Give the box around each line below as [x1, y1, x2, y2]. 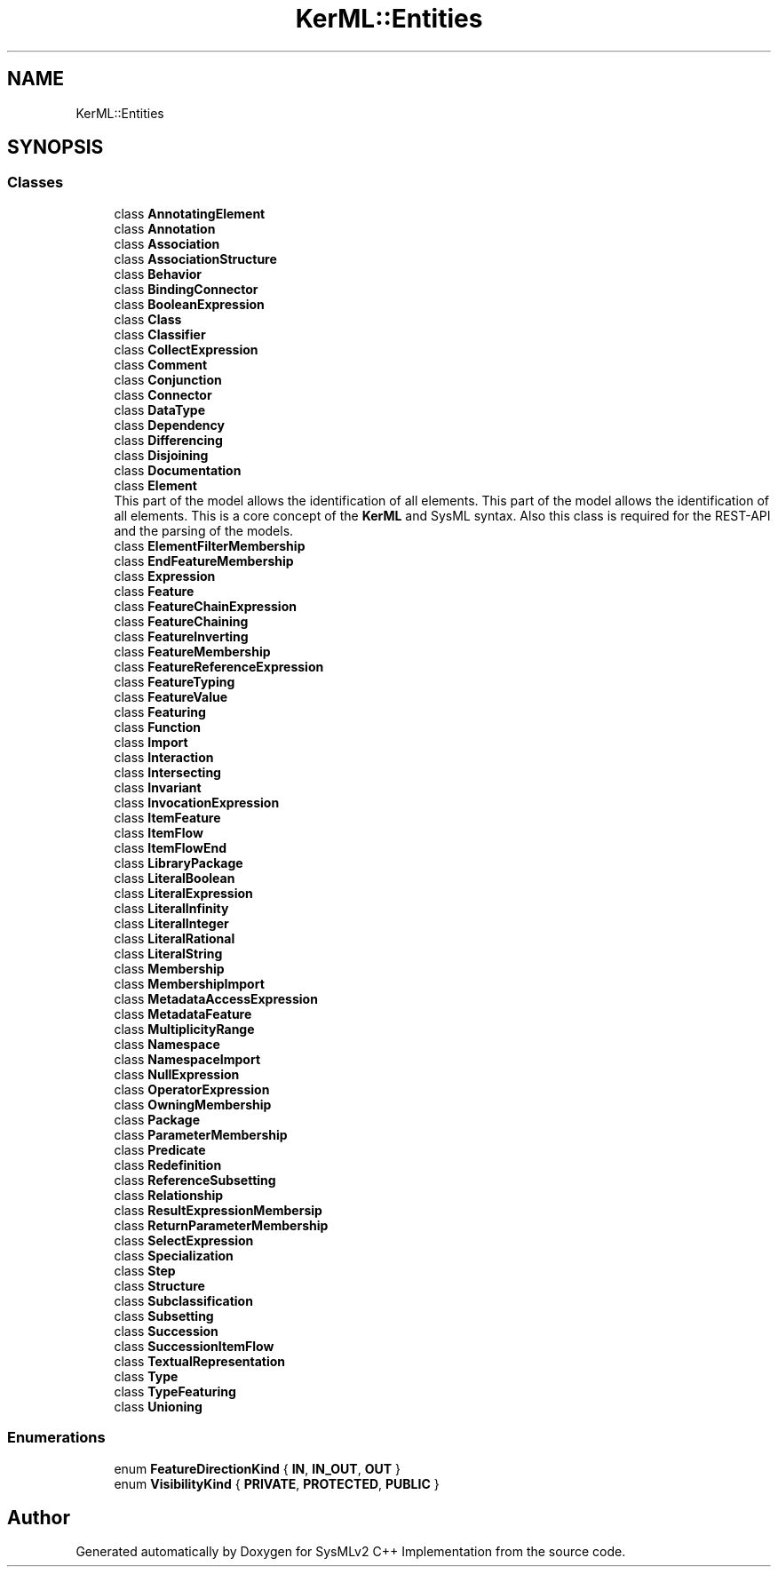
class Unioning [114, 1398, 202, 1414]
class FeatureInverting [114, 628, 249, 644]
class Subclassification [114, 1292, 253, 1308]
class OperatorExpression [114, 1081, 270, 1097]
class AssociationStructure [114, 250, 277, 266]
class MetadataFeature [114, 1006, 252, 1022]
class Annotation [114, 220, 216, 236]
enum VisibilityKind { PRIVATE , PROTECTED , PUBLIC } [114, 1475, 440, 1491]
